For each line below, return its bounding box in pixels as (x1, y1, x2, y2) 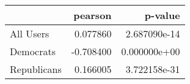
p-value (144, 8, 180, 22)
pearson (73, 8, 112, 22)
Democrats (10, 44, 56, 58)
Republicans (10, 62, 62, 76)
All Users (10, 26, 49, 40)
